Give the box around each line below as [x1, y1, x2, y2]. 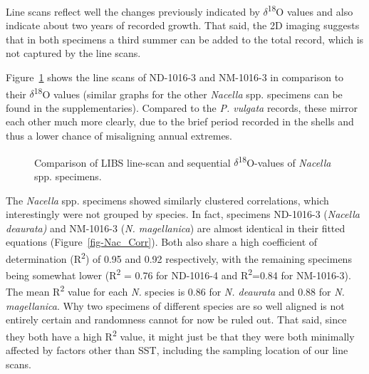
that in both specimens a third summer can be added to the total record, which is [6, 31, 364, 46]
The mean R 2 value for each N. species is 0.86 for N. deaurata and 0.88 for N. [6, 282, 345, 299]
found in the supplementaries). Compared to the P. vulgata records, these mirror [6, 100, 358, 115]
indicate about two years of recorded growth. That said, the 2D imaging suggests [6, 18, 360, 33]
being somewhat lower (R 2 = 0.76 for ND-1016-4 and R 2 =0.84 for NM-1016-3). [6, 266, 351, 282]
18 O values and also [267, 2, 353, 19]
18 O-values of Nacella [238, 152, 331, 170]
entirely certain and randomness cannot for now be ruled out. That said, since [6, 312, 347, 327]
